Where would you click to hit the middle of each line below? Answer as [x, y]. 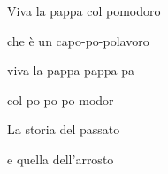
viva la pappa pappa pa [71, 70]
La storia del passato [64, 129]
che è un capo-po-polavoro [78, 40]
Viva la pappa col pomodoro [84, 11]
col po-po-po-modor [61, 99]
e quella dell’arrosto [61, 159]
